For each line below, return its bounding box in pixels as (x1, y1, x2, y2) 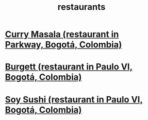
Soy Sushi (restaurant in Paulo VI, (5, 94, 143, 105)
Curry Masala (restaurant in (5, 29, 119, 40)
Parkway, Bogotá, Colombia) (5, 39, 122, 50)
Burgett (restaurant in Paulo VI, (5, 61, 133, 72)
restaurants (57, 1, 106, 13)
